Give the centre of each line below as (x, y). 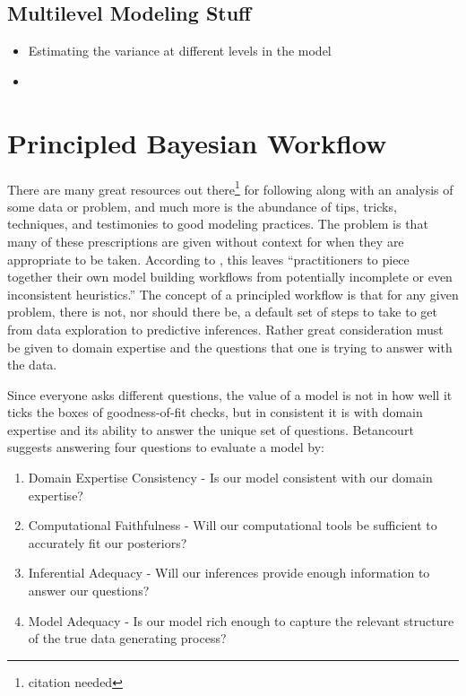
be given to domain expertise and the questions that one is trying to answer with (230, 347)
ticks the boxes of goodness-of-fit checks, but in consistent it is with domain (215, 412)
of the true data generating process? (127, 638)
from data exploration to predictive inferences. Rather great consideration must (225, 329)
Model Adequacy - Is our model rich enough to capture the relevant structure (241, 620)
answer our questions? (89, 591)
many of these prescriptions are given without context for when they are (206, 241)
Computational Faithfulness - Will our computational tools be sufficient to (233, 525)
